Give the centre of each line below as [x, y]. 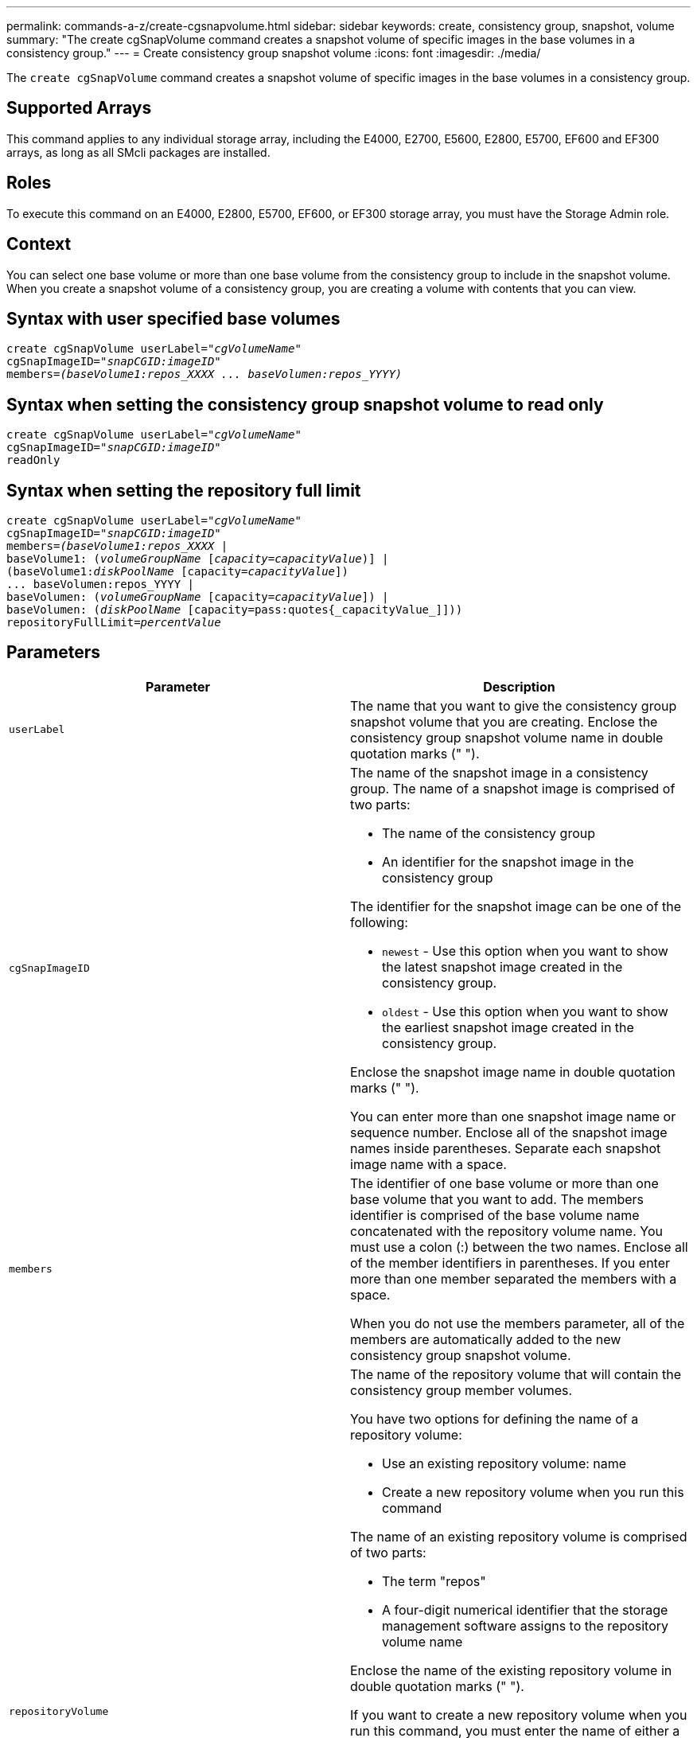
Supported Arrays [79, 108]
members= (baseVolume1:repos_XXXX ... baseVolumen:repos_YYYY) [204, 374]
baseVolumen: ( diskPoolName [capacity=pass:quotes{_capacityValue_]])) [235, 610]
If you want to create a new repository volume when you [519, 1715]
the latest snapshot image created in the [502, 966]
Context [39, 244]
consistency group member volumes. [461, 1390]
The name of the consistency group [489, 833]
